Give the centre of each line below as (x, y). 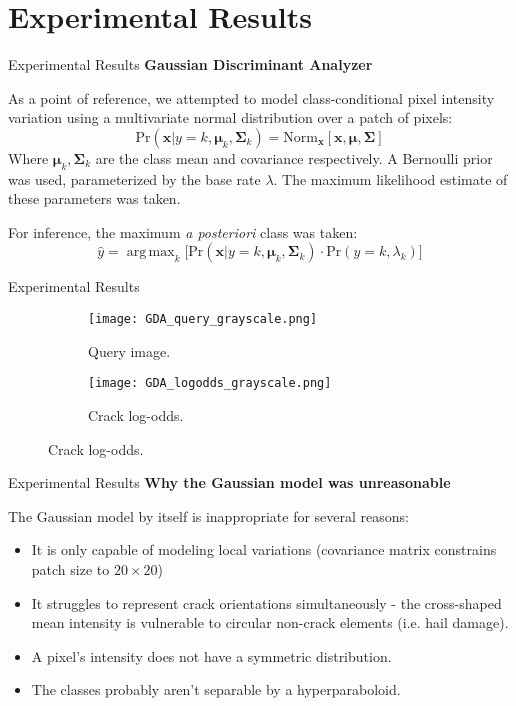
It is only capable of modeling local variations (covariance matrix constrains (264, 549)
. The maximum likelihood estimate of (390, 178)
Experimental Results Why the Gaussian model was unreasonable (229, 482)
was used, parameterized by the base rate (134, 178)
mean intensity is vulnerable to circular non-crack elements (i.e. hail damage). (270, 622)
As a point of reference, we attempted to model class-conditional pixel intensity (251, 97)
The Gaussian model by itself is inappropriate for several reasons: (209, 515)
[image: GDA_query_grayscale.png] (203, 319)
